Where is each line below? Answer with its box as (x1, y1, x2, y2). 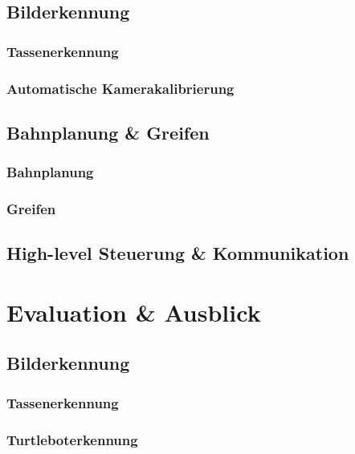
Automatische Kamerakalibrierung (6, 78, 235, 98)
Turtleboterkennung (6, 429, 138, 449)
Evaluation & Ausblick (6, 295, 261, 328)
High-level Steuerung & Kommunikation (6, 241, 349, 266)
